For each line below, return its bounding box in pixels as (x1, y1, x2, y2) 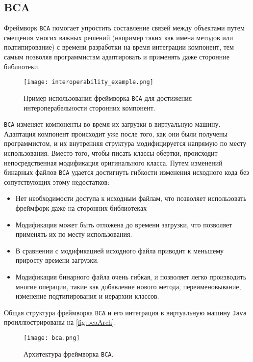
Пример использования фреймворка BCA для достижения (24, 92, 192, 103)
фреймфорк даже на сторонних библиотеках (15, 203, 147, 213)
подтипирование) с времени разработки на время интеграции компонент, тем (4, 42, 234, 52)
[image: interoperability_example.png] (24, 79, 153, 86)
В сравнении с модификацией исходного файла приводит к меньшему (15, 245, 224, 255)
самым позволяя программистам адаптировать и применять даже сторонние (4, 52, 229, 62)
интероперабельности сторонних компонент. (24, 102, 155, 112)
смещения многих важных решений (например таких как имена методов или (4, 32, 233, 42)
